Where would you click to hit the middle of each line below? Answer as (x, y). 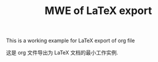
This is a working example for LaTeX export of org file (71, 41)
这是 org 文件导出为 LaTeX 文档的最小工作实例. (62, 53)
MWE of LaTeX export (98, 11)
